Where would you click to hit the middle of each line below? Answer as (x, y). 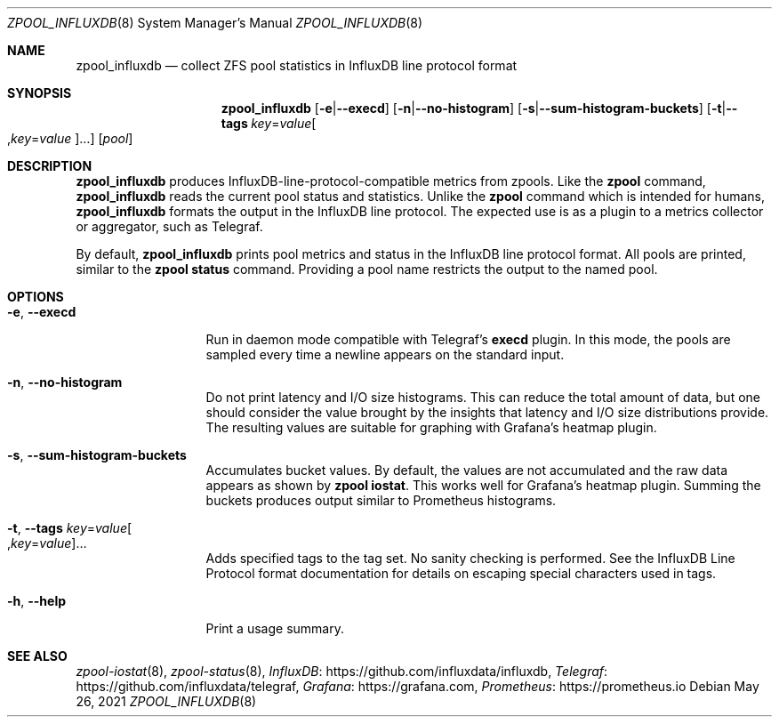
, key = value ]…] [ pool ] (70, 138)
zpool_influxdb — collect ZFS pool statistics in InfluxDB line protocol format (297, 65)
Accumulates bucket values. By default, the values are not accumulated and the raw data (467, 470)
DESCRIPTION (50, 166)
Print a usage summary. (275, 628)
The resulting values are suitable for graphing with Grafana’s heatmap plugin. (431, 427)
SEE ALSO (37, 656)
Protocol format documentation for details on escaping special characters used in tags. (461, 573)
